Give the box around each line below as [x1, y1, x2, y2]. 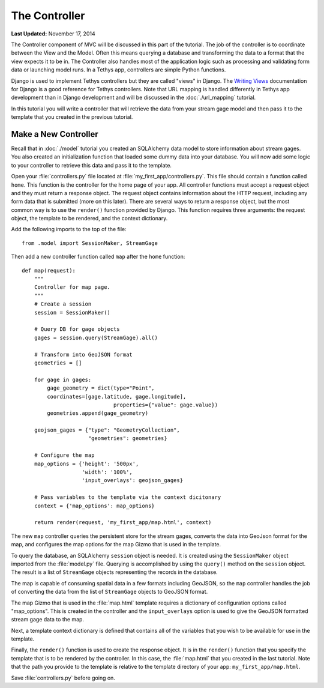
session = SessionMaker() [34, 309, 111, 316]
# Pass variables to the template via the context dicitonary [34, 494, 221, 501]
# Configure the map [34, 452, 95, 459]
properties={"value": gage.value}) [113, 401, 218, 408]
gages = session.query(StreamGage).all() [34, 334, 158, 341]
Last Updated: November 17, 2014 [11, 30, 95, 37]
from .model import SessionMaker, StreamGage [22, 240, 158, 246]
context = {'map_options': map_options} [34, 502, 155, 509]
